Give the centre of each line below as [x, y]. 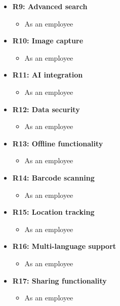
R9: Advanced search [50, 6]
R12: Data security [46, 109]
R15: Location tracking [53, 212]
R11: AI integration [48, 75]
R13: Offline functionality [58, 143]
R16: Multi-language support [64, 246]
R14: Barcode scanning [53, 177]
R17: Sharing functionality [59, 280]
